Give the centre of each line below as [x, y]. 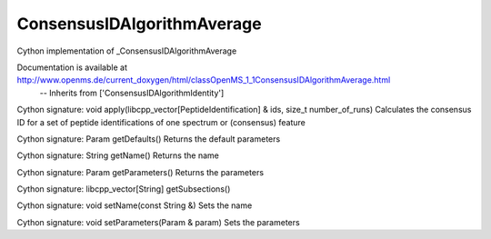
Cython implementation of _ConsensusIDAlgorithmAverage [127, 51]
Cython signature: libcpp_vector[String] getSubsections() [124, 189]
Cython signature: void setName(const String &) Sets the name [135, 205]
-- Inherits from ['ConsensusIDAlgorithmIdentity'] [132, 93]
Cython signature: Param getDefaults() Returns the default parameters [149, 139]
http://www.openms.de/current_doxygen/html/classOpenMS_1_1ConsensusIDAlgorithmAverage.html [204, 80]
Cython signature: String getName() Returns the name [118, 155]
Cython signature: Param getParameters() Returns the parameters [140, 172]
